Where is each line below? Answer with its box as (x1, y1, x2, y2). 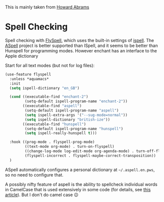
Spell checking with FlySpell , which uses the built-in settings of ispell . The (5, 37, 154, 43)
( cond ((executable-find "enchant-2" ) (9, 94, 89, 99)
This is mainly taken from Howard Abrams (5, 4, 89, 10)
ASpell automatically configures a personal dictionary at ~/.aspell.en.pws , (5, 166, 155, 173)
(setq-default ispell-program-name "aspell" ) (24, 108, 119, 113)
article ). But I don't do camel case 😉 (5, 192, 79, 198)
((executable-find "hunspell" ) (22, 122, 86, 127)
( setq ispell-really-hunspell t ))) (24, 131, 97, 136)
